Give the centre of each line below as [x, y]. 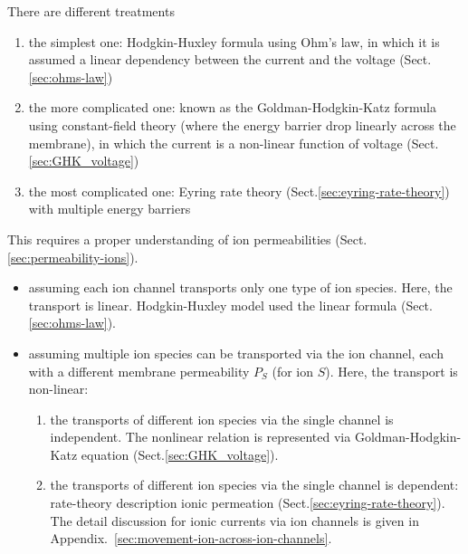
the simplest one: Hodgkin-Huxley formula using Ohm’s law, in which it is [234, 41]
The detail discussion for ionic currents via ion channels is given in [234, 520]
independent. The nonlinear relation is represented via [201, 437]
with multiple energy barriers [110, 209]
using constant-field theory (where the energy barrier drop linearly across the [242, 124]
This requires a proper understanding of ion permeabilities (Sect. [187, 239]
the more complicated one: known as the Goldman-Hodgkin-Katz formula [232, 107]
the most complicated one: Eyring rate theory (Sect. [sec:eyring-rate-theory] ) [239, 191]
